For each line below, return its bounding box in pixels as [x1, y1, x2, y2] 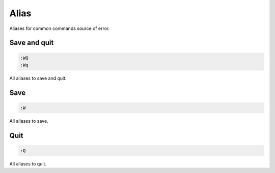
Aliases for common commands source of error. [9, 25, 110, 31]
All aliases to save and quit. [9, 75, 67, 81]
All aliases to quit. [9, 160, 47, 167]
